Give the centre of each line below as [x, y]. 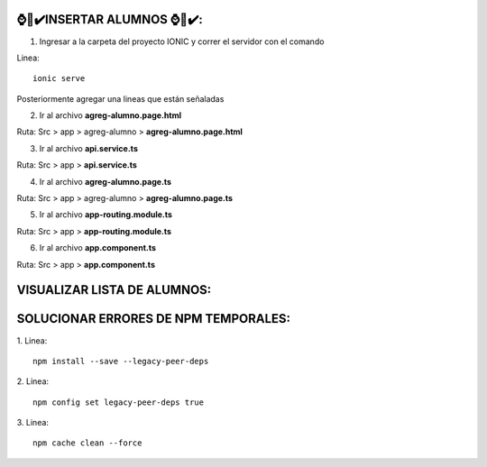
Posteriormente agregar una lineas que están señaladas [120, 98]
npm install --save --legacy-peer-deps [121, 361]
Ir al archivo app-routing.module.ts [106, 215]
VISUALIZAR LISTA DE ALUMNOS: [114, 290]
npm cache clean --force [87, 443]
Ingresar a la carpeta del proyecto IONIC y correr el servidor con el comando [182, 41]
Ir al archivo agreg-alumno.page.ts [105, 181]
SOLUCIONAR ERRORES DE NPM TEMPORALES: [154, 319]
